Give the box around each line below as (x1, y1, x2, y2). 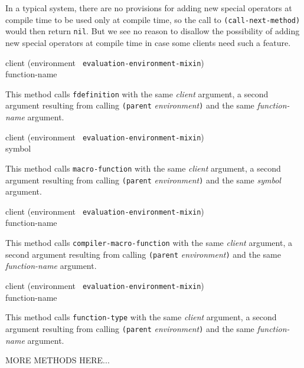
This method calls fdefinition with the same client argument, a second (5, 87, 269, 100)
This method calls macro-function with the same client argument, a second (5, 162, 281, 174)
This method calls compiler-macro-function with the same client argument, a (5, 236, 292, 249)
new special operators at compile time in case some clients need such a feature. (5, 36, 291, 48)
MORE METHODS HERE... (5, 354, 110, 366)
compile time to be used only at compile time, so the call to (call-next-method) (5, 13, 300, 25)
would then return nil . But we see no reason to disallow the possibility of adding (5, 25, 300, 37)
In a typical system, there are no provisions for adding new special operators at (5, 2, 292, 14)
